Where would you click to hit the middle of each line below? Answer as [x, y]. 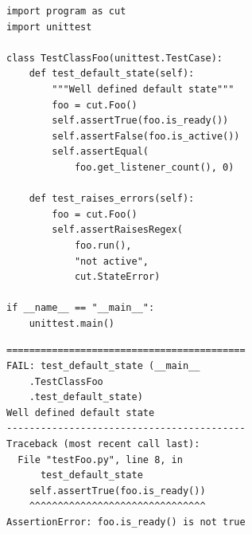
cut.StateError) [117, 277]
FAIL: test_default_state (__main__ [103, 366]
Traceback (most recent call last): [103, 444]
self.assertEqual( [100, 152]
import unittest [49, 27]
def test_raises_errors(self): [112, 199]
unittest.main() [72, 323]
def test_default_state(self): [112, 74]
